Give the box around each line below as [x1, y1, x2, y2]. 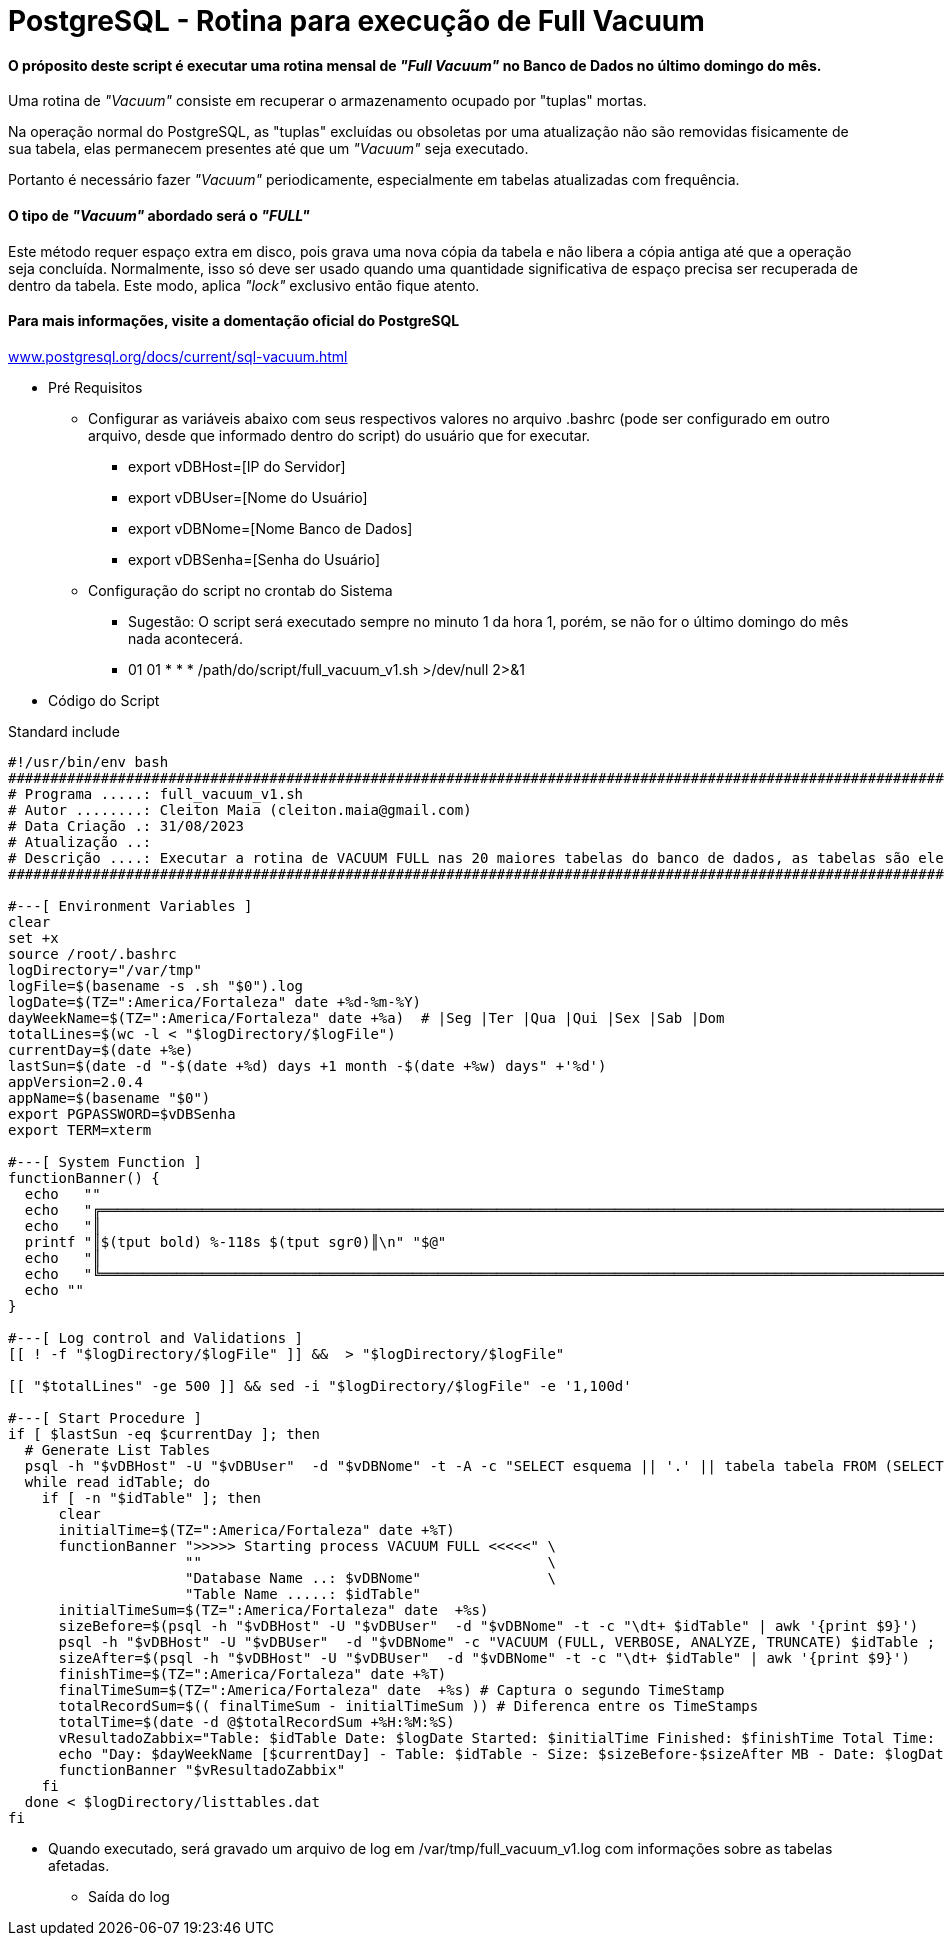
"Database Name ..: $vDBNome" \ [185, 1569, 556, 1586]
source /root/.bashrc [8, 945, 177, 962]
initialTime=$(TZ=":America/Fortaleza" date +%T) [58, 1521, 455, 1538]
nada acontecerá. [128, 629, 243, 647]
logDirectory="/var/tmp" [8, 961, 202, 978]
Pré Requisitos [48, 378, 143, 396]
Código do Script [48, 691, 160, 709]
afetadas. [48, 1856, 110, 1874]
